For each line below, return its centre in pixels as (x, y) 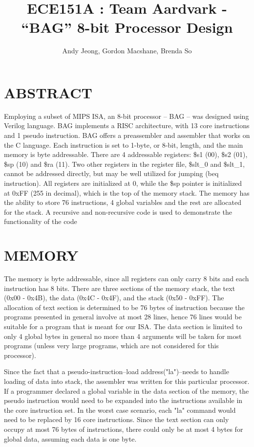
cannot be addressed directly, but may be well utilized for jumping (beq (111, 173)
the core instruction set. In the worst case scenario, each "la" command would (120, 410)
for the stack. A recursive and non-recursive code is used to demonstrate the (118, 212)
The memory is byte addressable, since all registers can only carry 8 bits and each (127, 279)
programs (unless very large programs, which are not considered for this (111, 346)
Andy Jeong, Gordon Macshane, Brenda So (127, 51)
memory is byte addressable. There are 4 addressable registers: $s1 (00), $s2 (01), (126, 154)
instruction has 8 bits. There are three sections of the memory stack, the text (120, 288)
